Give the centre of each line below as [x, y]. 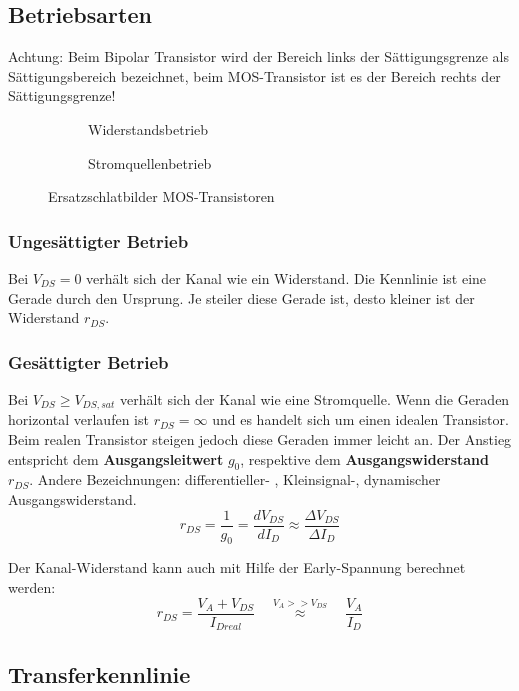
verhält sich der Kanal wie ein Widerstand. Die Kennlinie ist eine [286, 277]
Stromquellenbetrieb [150, 162]
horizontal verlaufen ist [78, 419]
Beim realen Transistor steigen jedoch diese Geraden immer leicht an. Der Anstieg [260, 439]
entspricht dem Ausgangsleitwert [116, 458]
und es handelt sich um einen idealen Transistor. [360, 419]
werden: [32, 587]
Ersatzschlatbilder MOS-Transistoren [161, 196]
